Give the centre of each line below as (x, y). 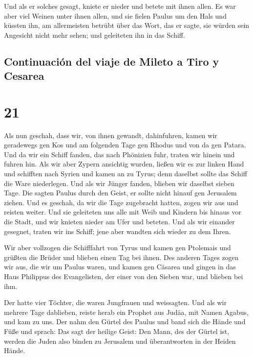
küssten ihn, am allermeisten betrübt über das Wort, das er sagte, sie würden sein (127, 25)
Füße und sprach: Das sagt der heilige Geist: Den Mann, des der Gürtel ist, (117, 331)
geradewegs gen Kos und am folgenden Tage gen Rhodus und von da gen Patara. (125, 145)
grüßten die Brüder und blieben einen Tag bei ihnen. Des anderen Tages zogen (121, 257)
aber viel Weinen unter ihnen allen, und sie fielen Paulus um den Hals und (115, 15)
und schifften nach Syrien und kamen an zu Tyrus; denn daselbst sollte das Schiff (126, 174)
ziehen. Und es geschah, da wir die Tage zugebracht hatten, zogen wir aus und (121, 202)
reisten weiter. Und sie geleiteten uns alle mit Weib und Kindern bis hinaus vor (123, 212)
